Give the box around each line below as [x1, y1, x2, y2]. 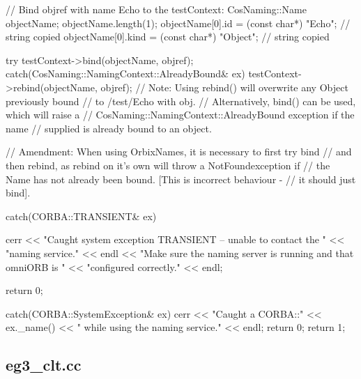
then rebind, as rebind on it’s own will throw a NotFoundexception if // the [6, 157, 330, 172]
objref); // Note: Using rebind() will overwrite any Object [100, 79, 348, 94]
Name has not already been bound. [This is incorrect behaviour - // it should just [6, 171, 356, 186]
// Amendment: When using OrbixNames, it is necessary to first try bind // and [6, 144, 352, 159]
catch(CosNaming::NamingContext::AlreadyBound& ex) [6, 66, 245, 81]
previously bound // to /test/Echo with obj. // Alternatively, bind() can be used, [6, 93, 356, 108]
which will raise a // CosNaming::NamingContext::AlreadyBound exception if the [6, 107, 355, 122]
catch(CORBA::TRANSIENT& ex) [6, 208, 157, 223]
